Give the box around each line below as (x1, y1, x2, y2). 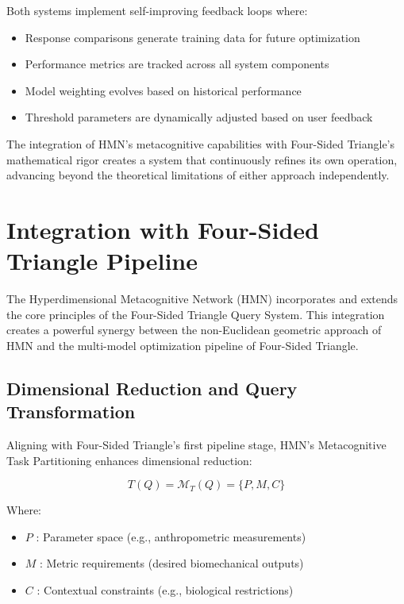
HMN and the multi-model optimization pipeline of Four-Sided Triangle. (6, 337, 359, 353)
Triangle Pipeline (6, 244, 198, 277)
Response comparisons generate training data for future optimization (25, 29, 360, 45)
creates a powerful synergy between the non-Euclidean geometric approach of (6, 321, 382, 338)
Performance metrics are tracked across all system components (25, 56, 329, 72)
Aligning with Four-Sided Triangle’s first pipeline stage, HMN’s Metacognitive (6, 437, 387, 453)
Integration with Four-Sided (6, 213, 319, 245)
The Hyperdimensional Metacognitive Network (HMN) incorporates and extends (6, 290, 398, 307)
